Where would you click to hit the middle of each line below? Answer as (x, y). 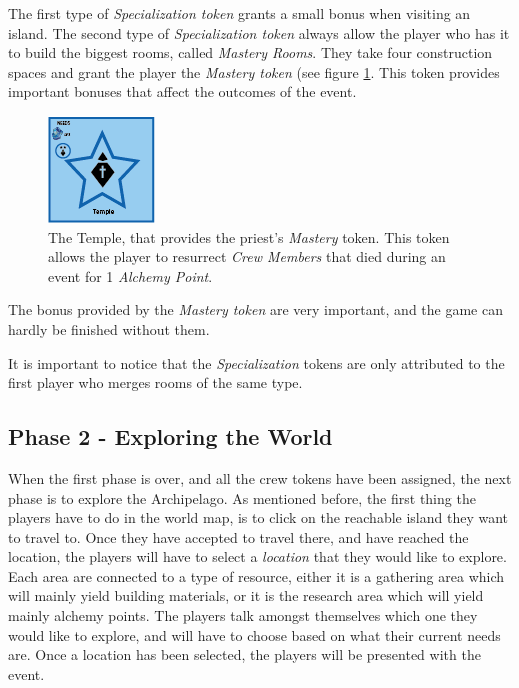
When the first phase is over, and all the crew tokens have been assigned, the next (260, 477)
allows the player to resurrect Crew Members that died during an (247, 256)
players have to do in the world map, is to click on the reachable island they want (258, 517)
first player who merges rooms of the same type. (155, 382)
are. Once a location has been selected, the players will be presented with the (244, 654)
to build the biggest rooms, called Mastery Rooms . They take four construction (250, 52)
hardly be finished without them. (109, 328)
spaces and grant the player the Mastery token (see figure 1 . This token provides (254, 71)
